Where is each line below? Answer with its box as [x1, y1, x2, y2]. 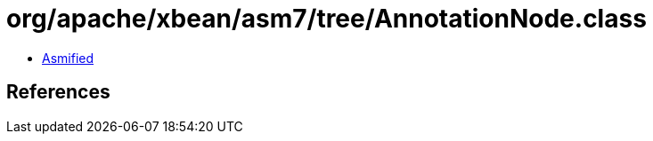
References [6, 81, 110, 104]
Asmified [42, 50, 94, 66]
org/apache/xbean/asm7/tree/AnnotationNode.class [6, 4, 647, 34]
